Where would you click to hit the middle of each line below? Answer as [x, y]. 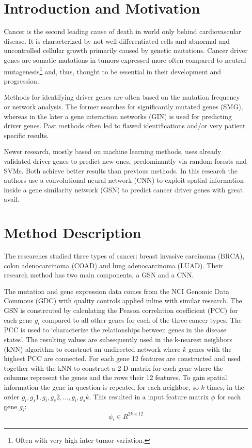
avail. [12, 199]
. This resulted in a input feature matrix [149, 396]
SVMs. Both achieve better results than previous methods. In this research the [121, 170]
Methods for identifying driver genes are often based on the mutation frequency [122, 97]
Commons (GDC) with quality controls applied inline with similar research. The [123, 301]
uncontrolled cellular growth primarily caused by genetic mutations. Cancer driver [126, 50]
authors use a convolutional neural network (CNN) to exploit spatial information [124, 180]
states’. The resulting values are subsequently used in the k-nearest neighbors [118, 339]
